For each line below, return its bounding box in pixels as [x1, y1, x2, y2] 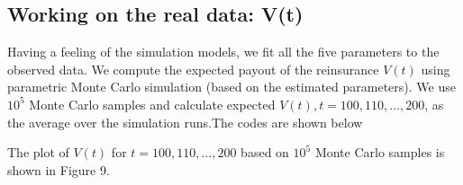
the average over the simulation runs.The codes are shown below [7, 112, 363, 131]
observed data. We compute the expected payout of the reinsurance [7, 59, 379, 78]
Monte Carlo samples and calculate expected [29, 94, 276, 113]
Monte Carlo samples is [314, 143, 445, 162]
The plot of [7, 143, 69, 162]
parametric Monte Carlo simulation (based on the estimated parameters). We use [7, 77, 456, 96]
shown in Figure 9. [7, 160, 110, 179]
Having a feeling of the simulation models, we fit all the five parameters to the [7, 42, 440, 61]
